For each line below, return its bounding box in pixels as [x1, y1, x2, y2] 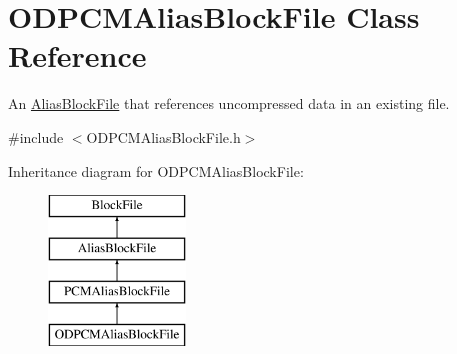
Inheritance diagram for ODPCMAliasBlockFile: [8, 160, 304, 181]
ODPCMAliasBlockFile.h [86, 126, 241, 147]
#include [8, 126, 64, 147]
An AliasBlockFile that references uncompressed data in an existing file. [8, 93, 450, 114]
